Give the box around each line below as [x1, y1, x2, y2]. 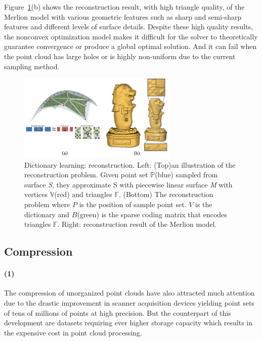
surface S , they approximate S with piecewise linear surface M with [24, 179, 233, 189]
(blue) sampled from [155, 169, 218, 180]
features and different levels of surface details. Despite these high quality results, [4, 21, 253, 32]
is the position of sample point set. [79, 199, 187, 210]
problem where [24, 199, 70, 210]
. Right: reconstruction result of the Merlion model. [57, 219, 217, 229]
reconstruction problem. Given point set [24, 169, 148, 180]
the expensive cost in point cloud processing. [4, 327, 142, 337]
